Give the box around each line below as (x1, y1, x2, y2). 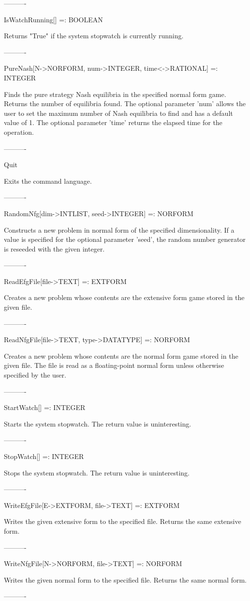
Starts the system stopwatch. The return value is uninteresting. (4, 418, 191, 428)
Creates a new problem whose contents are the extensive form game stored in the (4, 292, 245, 302)
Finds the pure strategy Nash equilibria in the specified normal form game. (4, 89, 226, 99)
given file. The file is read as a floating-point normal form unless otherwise (4, 360, 224, 370)
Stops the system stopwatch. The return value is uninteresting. (4, 467, 190, 477)
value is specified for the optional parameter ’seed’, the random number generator (4, 234, 246, 244)
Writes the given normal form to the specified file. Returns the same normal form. (4, 574, 247, 585)
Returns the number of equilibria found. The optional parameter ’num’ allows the (4, 98, 246, 109)
